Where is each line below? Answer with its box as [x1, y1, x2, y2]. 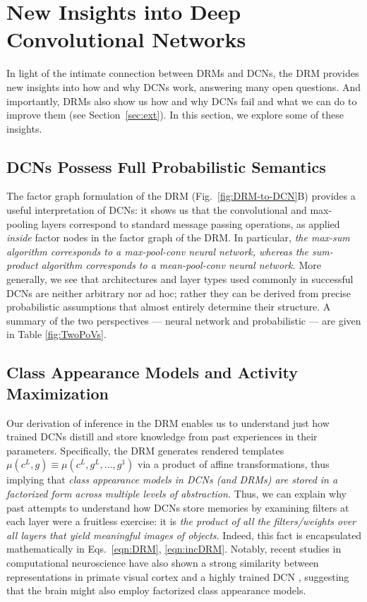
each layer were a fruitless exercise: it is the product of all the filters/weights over [6, 514, 356, 529]
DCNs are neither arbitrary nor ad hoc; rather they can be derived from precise [6, 285, 351, 300]
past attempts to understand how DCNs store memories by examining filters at [6, 500, 349, 514]
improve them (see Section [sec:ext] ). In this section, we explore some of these [6, 107, 344, 122]
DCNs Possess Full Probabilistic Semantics [6, 155, 326, 177]
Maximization [6, 382, 109, 404]
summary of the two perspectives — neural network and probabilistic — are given [6, 313, 361, 327]
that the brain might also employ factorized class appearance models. [6, 583, 306, 598]
